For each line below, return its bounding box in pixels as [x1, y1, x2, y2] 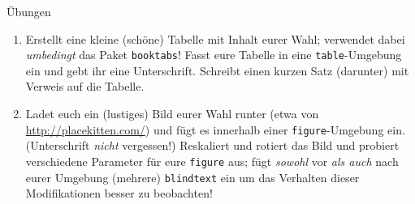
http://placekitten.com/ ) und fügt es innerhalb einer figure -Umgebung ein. [25, 121, 405, 138]
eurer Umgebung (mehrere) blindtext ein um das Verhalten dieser [25, 168, 360, 185]
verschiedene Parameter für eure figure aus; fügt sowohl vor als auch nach [25, 152, 399, 169]
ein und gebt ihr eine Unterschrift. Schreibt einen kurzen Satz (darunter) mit [25, 62, 409, 79]
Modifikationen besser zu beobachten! [25, 185, 213, 202]
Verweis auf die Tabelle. [25, 78, 145, 95]
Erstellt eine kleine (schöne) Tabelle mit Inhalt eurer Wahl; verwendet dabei [25, 30, 405, 47]
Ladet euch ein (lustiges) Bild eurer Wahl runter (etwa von [25, 105, 319, 122]
